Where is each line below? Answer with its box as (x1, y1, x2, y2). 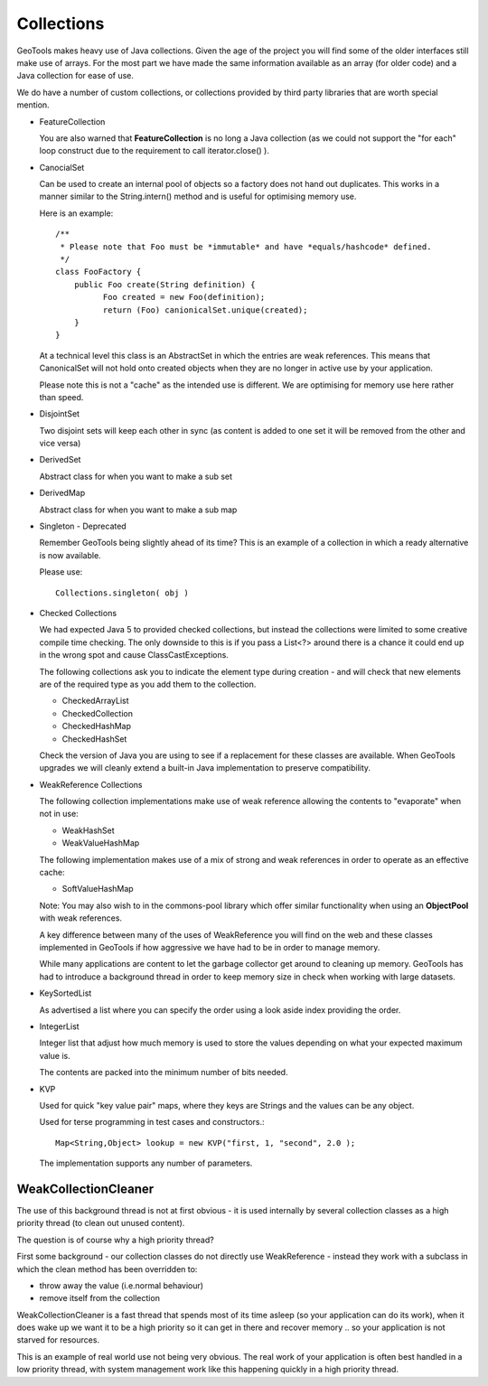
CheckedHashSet (61, 733, 127, 745)
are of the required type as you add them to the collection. (39, 679, 257, 689)
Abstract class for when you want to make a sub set (39, 471, 233, 482)
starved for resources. (16, 1334, 99, 1345)
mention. (16, 99, 50, 110)
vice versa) (39, 438, 81, 449)
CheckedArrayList (61, 696, 130, 707)
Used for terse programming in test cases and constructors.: (39, 1117, 266, 1128)
